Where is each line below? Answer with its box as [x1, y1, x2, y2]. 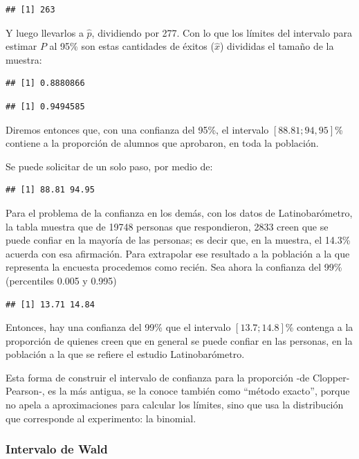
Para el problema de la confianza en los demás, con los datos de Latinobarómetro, [6, 205, 353, 219]
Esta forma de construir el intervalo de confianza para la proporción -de [6, 370, 310, 384]
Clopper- [312, 370, 350, 384]
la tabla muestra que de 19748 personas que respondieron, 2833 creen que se [6, 219, 329, 233]
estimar [6, 39, 37, 53]
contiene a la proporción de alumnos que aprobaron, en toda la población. [6, 136, 319, 150]
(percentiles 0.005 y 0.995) [6, 273, 117, 287]
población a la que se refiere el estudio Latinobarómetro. [6, 347, 245, 361]
